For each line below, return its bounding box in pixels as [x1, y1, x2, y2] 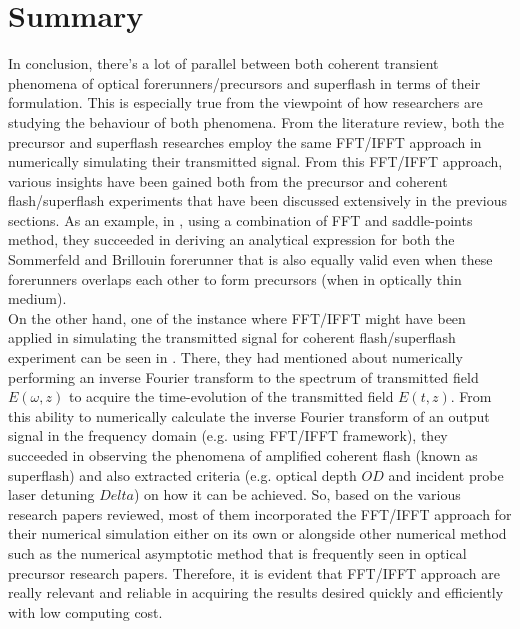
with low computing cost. [8, 601, 163, 622]
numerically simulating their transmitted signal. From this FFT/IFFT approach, [8, 151, 503, 172]
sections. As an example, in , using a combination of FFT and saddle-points [8, 209, 473, 230]
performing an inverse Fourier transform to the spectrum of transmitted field [8, 366, 479, 387]
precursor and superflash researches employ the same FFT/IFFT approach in [8, 131, 482, 152]
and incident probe [388, 464, 504, 485]
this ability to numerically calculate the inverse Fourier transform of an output [8, 405, 490, 426]
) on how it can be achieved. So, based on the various [133, 484, 461, 505]
